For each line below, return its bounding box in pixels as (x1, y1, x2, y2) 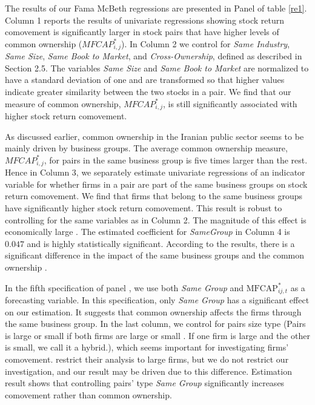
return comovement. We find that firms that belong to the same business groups (5, 189, 302, 202)
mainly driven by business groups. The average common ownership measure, (5, 142, 288, 154)
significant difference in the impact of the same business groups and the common (5, 249, 305, 262)
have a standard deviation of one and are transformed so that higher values (5, 73, 285, 86)
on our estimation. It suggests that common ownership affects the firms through (5, 305, 302, 318)
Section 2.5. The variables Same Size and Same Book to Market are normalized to (5, 61, 309, 74)
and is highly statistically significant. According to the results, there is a (27, 237, 295, 249)
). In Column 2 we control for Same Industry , (121, 37, 290, 50)
